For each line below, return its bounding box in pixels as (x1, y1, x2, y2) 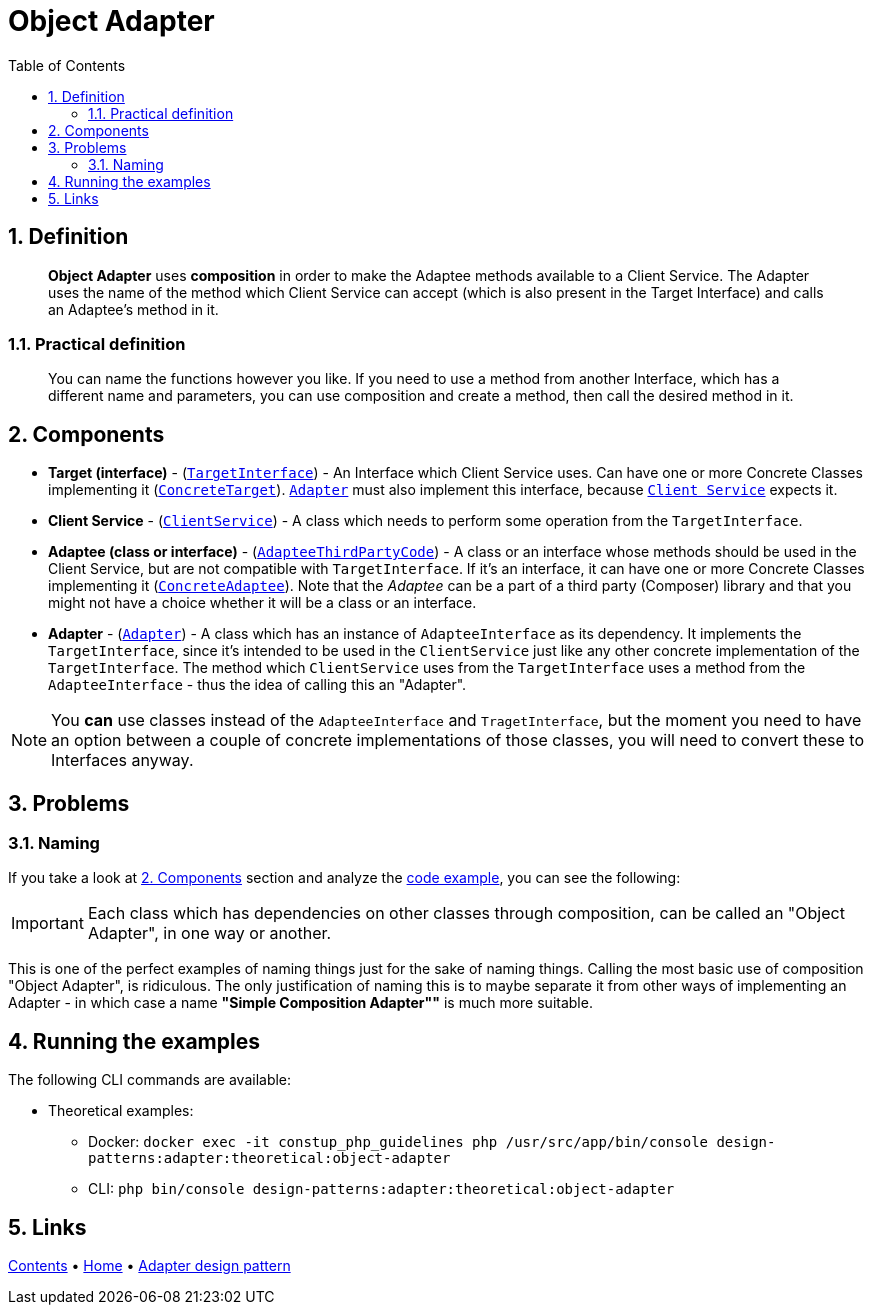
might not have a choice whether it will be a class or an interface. (48, 594, 477, 612)
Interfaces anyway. (51, 750, 194, 771)
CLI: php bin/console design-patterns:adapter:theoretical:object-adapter (88, 1180, 675, 1198)
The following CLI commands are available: (8, 1071, 292, 1089)
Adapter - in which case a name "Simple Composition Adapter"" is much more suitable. (8, 994, 593, 1012)
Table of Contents (8, 56, 126, 74)
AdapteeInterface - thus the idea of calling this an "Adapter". (48, 676, 467, 694)
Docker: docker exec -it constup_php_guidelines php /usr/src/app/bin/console (88, 1133, 709, 1151)
